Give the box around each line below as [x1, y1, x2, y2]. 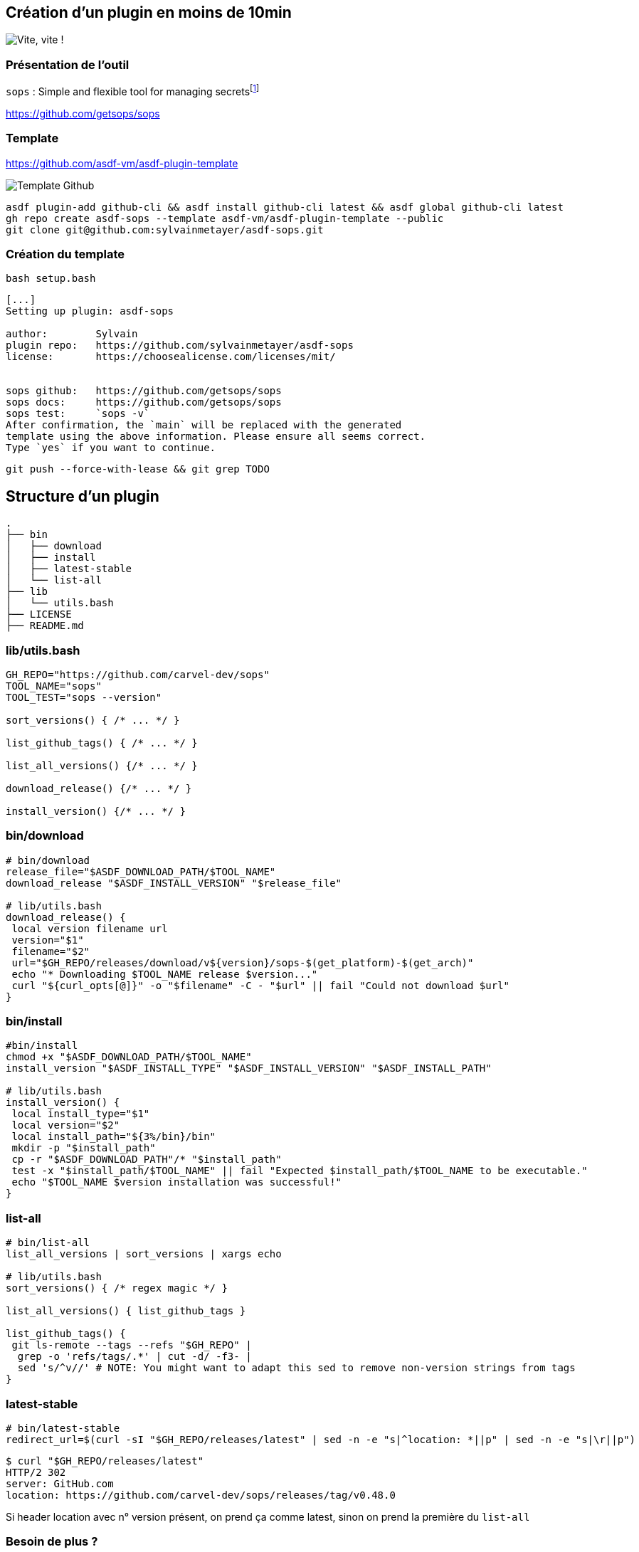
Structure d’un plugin [6, 487, 159, 505]
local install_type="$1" [11, 1108, 150, 1120]
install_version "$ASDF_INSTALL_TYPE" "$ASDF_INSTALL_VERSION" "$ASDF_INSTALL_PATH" [6, 1062, 492, 1075]
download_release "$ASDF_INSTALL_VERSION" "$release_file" [6, 877, 342, 889]
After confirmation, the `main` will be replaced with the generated [6, 419, 402, 431]
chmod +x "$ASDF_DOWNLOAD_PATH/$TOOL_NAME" [6, 1051, 252, 1063]
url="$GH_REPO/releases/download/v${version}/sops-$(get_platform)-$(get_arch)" [11, 956, 474, 968]
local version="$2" [11, 1119, 120, 1131]
